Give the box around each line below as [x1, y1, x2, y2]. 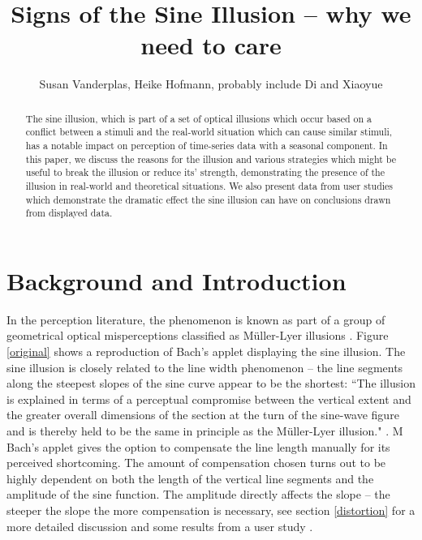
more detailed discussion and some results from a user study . [6, 517, 313, 534]
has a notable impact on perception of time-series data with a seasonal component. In [25, 139, 388, 152]
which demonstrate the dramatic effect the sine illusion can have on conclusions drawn [25, 192, 391, 206]
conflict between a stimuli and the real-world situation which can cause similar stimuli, [25, 125, 393, 139]
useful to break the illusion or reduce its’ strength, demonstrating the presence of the [25, 165, 385, 179]
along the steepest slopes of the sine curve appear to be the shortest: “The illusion [6, 375, 416, 392]
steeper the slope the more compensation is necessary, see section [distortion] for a [6, 502, 416, 519]
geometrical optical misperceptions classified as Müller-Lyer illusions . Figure [6, 327, 389, 344]
